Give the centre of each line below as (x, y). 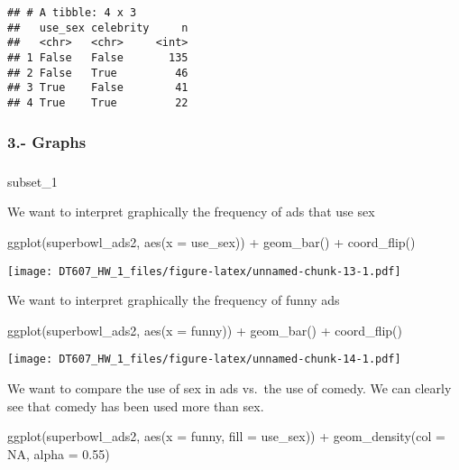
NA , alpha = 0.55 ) (59, 453)
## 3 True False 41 (98, 88)
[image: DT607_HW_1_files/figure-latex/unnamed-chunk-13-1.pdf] (204, 271)
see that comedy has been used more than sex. (136, 405)
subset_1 (32, 181)
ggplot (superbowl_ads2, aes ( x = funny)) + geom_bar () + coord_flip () (205, 330)
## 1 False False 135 (98, 57)
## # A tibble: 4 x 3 (72, 13)
